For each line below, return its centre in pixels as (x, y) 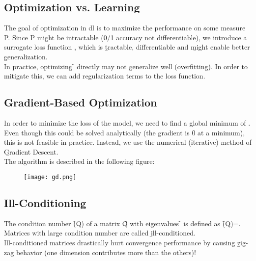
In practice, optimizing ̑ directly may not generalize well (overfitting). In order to (126, 66)
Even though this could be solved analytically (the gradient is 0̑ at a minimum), (125, 132)
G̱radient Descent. (31, 151)
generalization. (26, 56)
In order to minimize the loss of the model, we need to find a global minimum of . (127, 122)
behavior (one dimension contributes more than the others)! (106, 252)
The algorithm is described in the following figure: (79, 161)
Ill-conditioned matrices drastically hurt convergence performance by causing (120, 242)
